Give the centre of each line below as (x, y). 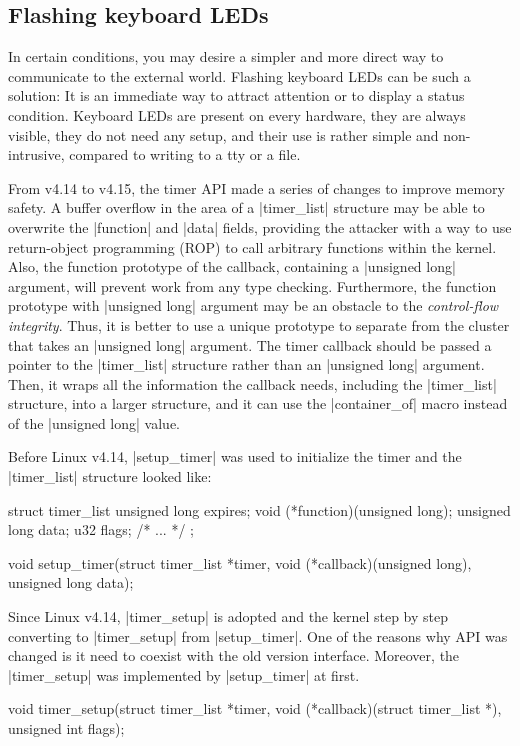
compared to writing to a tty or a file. (185, 154)
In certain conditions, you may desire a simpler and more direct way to (226, 56)
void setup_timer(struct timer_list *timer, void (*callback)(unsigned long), (240, 562)
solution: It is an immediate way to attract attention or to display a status (236, 95)
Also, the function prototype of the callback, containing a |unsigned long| (232, 266)
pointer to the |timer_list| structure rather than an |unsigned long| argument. (246, 364)
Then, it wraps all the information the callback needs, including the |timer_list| (252, 383)
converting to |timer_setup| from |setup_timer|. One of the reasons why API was (258, 635)
